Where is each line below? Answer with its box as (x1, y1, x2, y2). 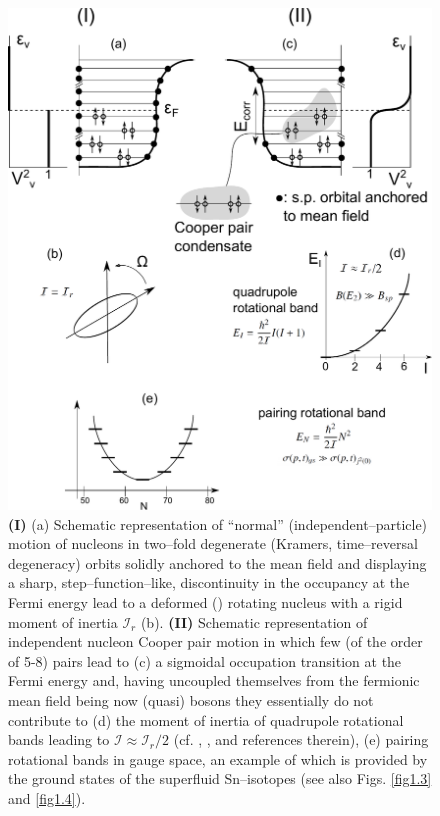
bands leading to (8, 729, 110, 750)
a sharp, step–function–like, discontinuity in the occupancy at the (8, 572, 410, 593)
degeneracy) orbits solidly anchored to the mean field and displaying (8, 552, 427, 573)
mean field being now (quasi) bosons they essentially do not (8, 689, 374, 710)
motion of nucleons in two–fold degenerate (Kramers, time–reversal (8, 533, 418, 554)
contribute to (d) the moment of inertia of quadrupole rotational (8, 709, 404, 730)
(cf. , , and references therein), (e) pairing (173, 729, 429, 750)
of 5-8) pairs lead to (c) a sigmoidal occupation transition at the (8, 650, 402, 671)
